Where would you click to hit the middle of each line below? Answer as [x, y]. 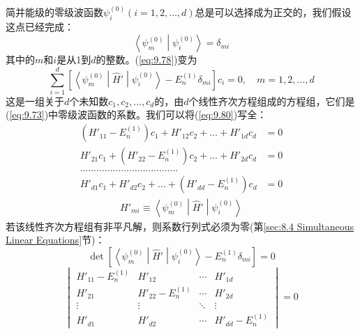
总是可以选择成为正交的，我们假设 [273, 12]
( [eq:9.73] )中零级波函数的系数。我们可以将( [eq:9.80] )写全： [136, 114]
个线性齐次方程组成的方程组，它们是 [272, 101]
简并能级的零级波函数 [54, 12]
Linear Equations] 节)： [55, 240]
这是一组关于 [35, 101]
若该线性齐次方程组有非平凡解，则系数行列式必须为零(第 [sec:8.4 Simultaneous [180, 226]
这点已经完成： [40, 27]
